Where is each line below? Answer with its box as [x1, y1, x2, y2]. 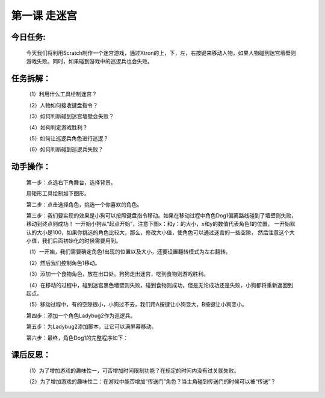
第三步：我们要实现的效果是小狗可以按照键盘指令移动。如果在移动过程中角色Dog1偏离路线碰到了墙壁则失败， [26, 211, 297, 219]
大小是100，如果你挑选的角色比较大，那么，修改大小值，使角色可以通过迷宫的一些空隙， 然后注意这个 [36, 229, 290, 236]
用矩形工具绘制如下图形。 [26, 190, 90, 197]
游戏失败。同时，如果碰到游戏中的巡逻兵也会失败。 [26, 57, 153, 64]
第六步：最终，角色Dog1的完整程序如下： [26, 334, 129, 341]
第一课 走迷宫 [11, 9, 78, 22]
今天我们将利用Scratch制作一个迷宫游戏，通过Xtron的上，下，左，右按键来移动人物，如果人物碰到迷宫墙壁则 [26, 49, 296, 57]
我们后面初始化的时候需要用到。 [42, 237, 122, 244]
